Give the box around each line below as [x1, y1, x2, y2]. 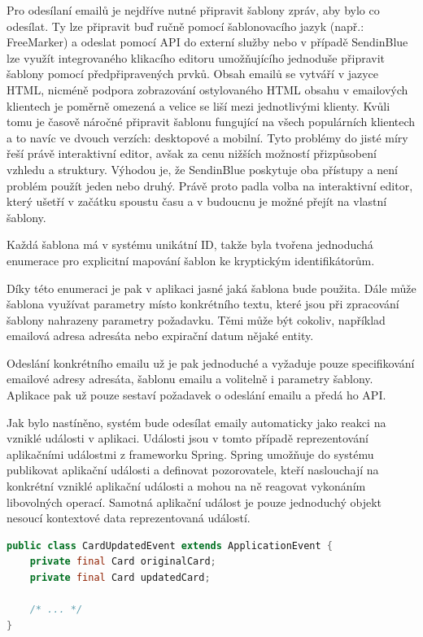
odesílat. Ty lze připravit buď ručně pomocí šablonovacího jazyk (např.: [7, 17, 364, 34]
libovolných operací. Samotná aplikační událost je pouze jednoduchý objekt [7, 493, 382, 510]
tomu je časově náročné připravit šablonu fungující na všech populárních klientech [7, 113, 416, 130]
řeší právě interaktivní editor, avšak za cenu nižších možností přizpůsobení [7, 145, 377, 162]
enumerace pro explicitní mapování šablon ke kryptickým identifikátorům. [7, 251, 375, 268]
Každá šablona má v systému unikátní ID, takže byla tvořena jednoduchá [7, 236, 373, 253]
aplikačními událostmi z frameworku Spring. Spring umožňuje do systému [7, 445, 374, 462]
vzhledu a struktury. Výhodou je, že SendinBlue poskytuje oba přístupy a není [7, 160, 398, 177]
